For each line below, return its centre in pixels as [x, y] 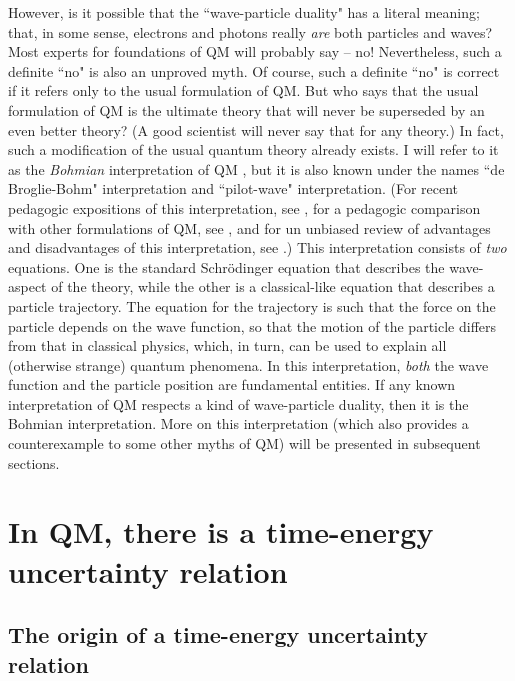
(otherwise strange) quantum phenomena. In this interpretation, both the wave [248, 364]
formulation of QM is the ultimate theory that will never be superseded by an [246, 109]
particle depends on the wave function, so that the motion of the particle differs [252, 325]
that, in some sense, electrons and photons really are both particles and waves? [250, 31]
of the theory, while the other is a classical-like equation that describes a [273, 286]
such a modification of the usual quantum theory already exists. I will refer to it [253, 149]
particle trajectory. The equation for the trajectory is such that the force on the [252, 305]
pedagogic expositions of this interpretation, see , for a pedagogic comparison [244, 207]
